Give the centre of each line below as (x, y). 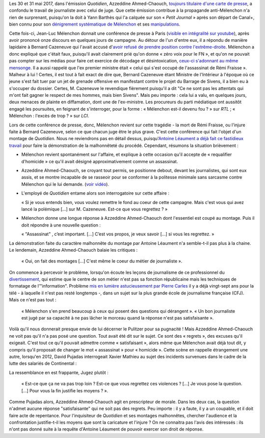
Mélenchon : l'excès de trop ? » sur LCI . (49, 116)
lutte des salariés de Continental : (43, 363)
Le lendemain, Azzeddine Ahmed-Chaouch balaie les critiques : (73, 250)
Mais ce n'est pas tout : (33, 300)
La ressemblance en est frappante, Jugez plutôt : (59, 372)
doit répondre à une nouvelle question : (61, 225)
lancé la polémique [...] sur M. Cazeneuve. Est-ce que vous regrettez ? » (94, 209)
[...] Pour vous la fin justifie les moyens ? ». (65, 390)
